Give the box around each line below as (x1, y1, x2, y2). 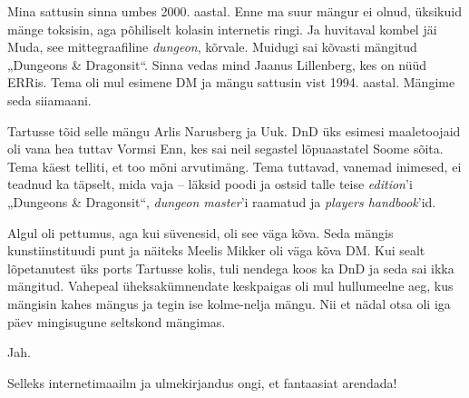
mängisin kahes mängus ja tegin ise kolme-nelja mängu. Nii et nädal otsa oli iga (7, 294, 451, 313)
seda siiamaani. (7, 90, 92, 109)
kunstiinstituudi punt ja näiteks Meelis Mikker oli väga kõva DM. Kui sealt (7, 241, 425, 260)
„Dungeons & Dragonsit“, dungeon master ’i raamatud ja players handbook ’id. (7, 192, 436, 211)
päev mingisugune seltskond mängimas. (7, 312, 226, 331)
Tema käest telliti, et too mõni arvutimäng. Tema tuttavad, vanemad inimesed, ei (7, 156, 462, 175)
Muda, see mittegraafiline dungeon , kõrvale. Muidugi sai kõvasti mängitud (7, 37, 417, 56)
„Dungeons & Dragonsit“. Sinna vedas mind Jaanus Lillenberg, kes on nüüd (7, 55, 427, 74)
